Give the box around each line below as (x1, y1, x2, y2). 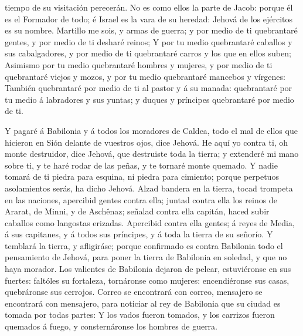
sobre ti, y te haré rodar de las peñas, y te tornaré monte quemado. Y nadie (5, 159, 278, 171)
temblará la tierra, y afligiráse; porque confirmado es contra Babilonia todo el (5, 239, 283, 251)
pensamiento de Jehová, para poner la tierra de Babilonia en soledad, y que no (5, 251, 287, 263)
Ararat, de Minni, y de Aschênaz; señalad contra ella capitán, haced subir (5, 205, 270, 217)
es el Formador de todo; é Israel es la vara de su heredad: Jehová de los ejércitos (5, 12, 293, 25)
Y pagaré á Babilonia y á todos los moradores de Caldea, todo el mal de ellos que (5, 124, 298, 136)
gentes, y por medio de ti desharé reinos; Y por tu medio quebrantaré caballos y (5, 35, 292, 48)
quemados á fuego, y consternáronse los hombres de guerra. (5, 320, 218, 332)
